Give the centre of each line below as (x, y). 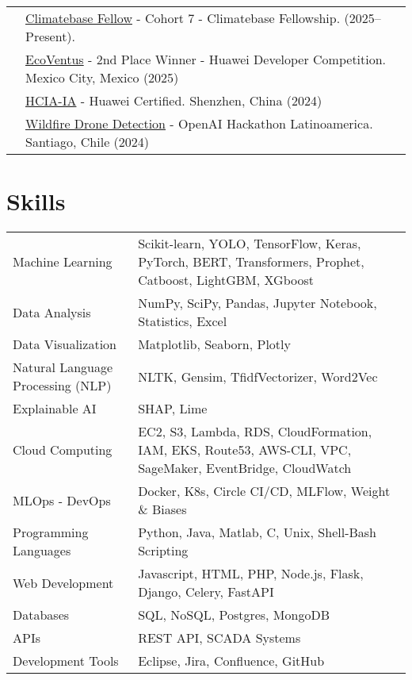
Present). (51, 36)
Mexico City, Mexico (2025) (102, 77)
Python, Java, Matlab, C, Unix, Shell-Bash (257, 532)
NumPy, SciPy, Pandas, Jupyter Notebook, (257, 303)
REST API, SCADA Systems (219, 638)
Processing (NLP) (62, 386)
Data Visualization (65, 344)
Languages (42, 551)
